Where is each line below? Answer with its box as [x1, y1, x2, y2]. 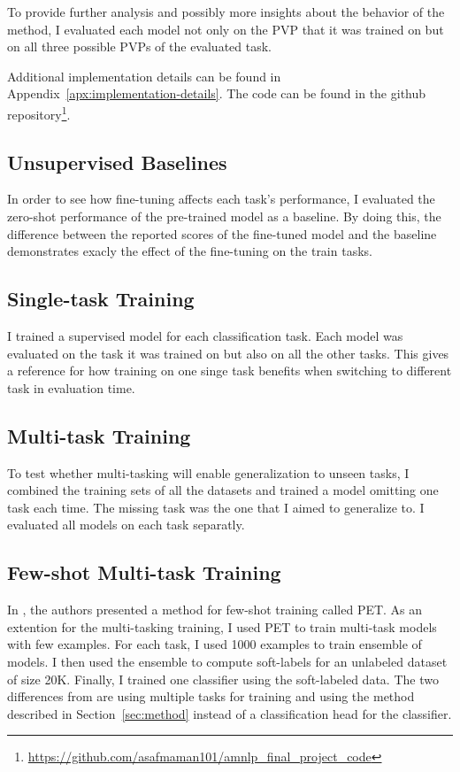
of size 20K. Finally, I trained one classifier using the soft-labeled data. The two [7, 669, 439, 688]
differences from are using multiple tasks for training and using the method [7, 687, 415, 706]
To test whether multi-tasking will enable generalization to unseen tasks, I [7, 463, 410, 482]
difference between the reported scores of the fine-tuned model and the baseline [7, 224, 437, 243]
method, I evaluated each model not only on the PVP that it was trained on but [7, 19, 444, 38]
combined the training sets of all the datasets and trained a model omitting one [7, 481, 439, 499]
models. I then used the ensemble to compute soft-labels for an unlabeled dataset [7, 652, 448, 670]
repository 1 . [7, 102, 71, 123]
